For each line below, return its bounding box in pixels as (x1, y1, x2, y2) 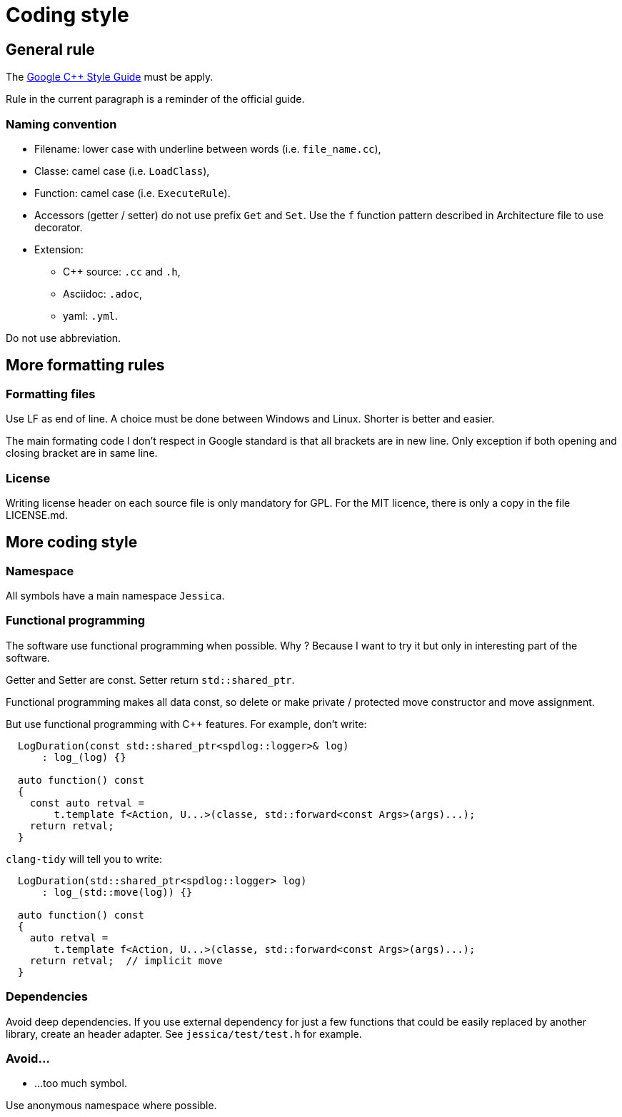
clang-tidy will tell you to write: (6, 852, 162, 865)
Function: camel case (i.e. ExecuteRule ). (34, 186, 231, 199)
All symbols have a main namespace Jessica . (6, 590, 225, 602)
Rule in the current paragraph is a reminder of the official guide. (6, 93, 305, 106)
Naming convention (6, 116, 117, 131)
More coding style (6, 533, 138, 552)
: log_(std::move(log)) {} (41, 886, 193, 898)
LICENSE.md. (6, 508, 69, 521)
